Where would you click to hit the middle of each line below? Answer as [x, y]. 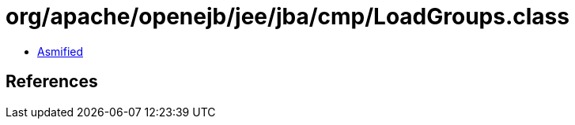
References [52, 82]
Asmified [61, 51]
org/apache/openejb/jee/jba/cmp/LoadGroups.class [287, 17]
